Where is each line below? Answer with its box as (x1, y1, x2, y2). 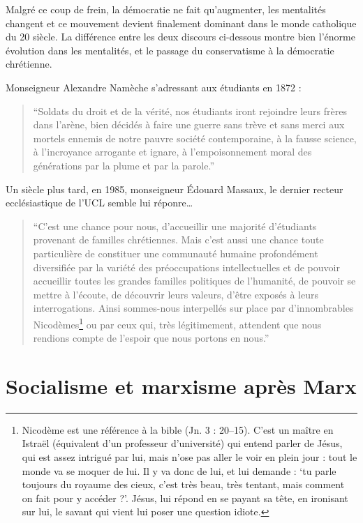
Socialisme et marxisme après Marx (6, 371, 357, 400)
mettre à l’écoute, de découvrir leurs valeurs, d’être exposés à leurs (33, 287, 318, 301)
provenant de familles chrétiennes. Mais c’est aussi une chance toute (33, 232, 324, 247)
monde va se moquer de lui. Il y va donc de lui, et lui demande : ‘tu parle (22, 463, 336, 478)
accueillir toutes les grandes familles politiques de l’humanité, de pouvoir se (33, 273, 356, 288)
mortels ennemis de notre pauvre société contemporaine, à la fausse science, (33, 130, 357, 145)
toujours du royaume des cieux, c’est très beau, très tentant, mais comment (22, 477, 345, 492)
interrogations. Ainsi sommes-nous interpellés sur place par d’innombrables (33, 301, 354, 315)
